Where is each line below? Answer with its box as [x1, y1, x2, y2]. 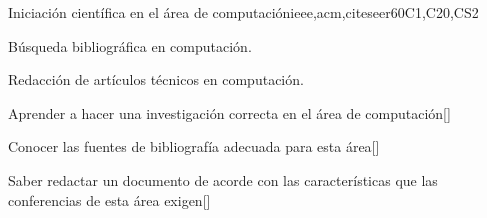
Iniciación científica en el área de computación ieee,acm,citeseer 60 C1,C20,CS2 [8, 2, 479, 22]
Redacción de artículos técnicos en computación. [8, 69, 304, 90]
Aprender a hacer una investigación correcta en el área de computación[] [8, 102, 451, 123]
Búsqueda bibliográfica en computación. [8, 35, 252, 56]
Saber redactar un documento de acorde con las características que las [8, 169, 438, 190]
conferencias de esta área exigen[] [8, 189, 211, 210]
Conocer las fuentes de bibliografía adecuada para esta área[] [8, 136, 380, 157]
